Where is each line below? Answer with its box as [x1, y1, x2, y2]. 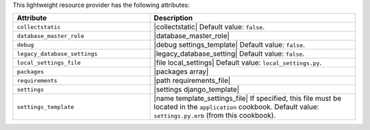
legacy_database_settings [16, 50, 98, 57]
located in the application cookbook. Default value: [153, 102, 319, 112]
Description [153, 14, 193, 23]
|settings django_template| [153, 85, 240, 95]
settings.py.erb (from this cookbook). [153, 111, 276, 120]
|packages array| [153, 67, 209, 76]
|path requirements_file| [153, 76, 231, 85]
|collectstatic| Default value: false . [153, 22, 265, 32]
